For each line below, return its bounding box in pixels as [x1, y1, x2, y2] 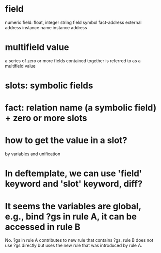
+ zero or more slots [5, 113, 87, 124]
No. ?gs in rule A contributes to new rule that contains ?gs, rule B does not [5, 237, 154, 243]
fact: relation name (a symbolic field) [5, 102, 157, 113]
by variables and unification [5, 151, 61, 157]
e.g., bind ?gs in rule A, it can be [5, 211, 137, 222]
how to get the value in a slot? [5, 135, 128, 146]
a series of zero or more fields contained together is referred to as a [5, 57, 141, 64]
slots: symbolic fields [5, 80, 93, 91]
